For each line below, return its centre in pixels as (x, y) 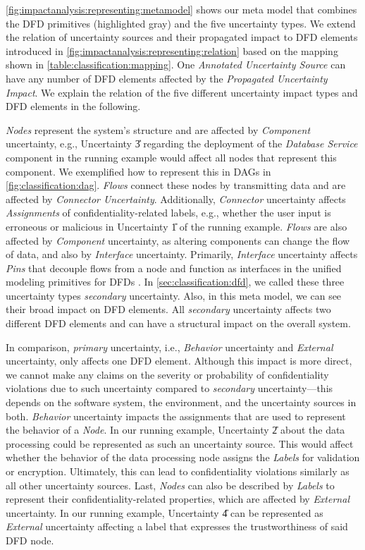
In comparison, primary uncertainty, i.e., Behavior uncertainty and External (169, 347)
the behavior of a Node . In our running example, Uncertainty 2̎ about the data (175, 430)
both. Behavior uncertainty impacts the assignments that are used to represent (176, 416)
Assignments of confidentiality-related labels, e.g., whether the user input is (168, 213)
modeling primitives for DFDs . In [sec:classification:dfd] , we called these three (175, 282)
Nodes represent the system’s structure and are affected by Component (158, 129)
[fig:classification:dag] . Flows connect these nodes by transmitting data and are (176, 185)
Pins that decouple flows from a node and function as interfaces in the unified (174, 268)
